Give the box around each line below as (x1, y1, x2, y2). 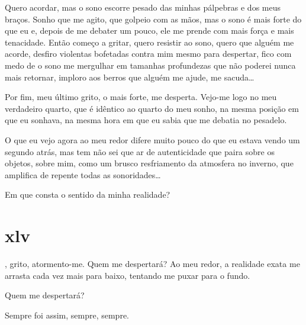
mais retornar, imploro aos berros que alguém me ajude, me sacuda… (5, 70, 255, 83)
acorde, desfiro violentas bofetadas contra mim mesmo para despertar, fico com (5, 47, 292, 60)
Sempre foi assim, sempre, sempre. (5, 308, 129, 321)
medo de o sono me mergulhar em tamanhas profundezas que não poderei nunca (5, 59, 296, 71)
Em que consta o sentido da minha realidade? (5, 188, 170, 201)
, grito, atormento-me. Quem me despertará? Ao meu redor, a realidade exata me (5, 258, 300, 270)
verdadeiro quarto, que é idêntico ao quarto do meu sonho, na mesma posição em (5, 102, 299, 114)
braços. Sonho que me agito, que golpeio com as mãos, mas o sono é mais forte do (5, 12, 302, 25)
